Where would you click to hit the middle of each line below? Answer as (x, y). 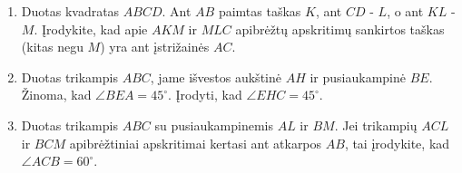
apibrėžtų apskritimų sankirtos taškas (340, 29)
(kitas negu (52, 47)
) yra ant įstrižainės (155, 47)
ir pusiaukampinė (358, 77)
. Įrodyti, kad (205, 95)
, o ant (405, 11)
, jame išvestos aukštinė (216, 77)
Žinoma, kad (56, 95)
